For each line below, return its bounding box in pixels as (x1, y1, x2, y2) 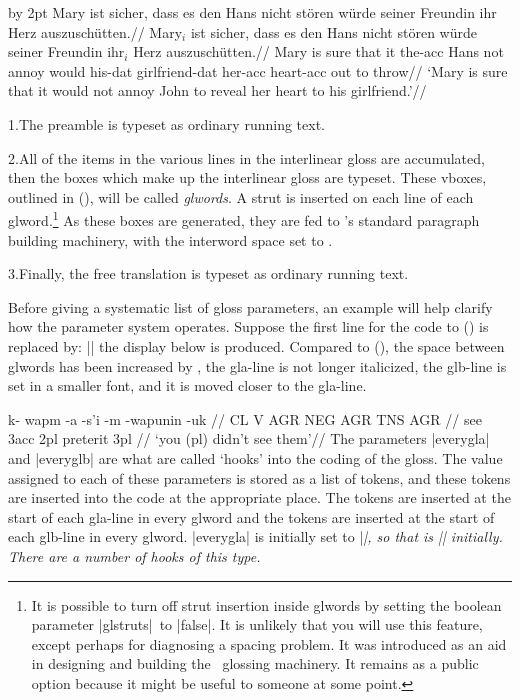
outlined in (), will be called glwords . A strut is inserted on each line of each (8, 186, 474, 207)
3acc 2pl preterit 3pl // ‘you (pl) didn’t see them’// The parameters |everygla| (8, 428, 490, 449)
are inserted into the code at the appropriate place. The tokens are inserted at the (8, 487, 511, 508)
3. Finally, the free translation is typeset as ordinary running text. (8, 263, 409, 284)
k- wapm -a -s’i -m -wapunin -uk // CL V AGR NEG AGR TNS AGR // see (8, 408, 482, 429)
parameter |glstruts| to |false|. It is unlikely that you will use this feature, (31, 614, 483, 635)
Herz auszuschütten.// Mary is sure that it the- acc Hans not (133, 41, 504, 62)
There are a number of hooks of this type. (8, 545, 261, 566)
